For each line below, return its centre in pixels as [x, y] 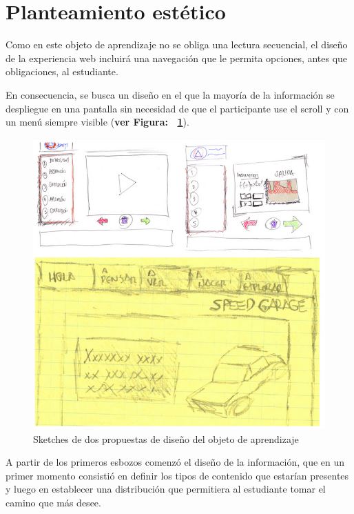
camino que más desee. [53, 503]
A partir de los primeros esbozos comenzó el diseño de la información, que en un [175, 462]
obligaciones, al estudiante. [62, 71]
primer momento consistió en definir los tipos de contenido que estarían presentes [177, 475]
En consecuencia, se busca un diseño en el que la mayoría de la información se [170, 94]
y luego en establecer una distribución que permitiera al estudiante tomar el [166, 489]
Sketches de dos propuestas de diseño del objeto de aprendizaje [166, 438]
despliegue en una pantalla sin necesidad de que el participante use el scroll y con [177, 108]
